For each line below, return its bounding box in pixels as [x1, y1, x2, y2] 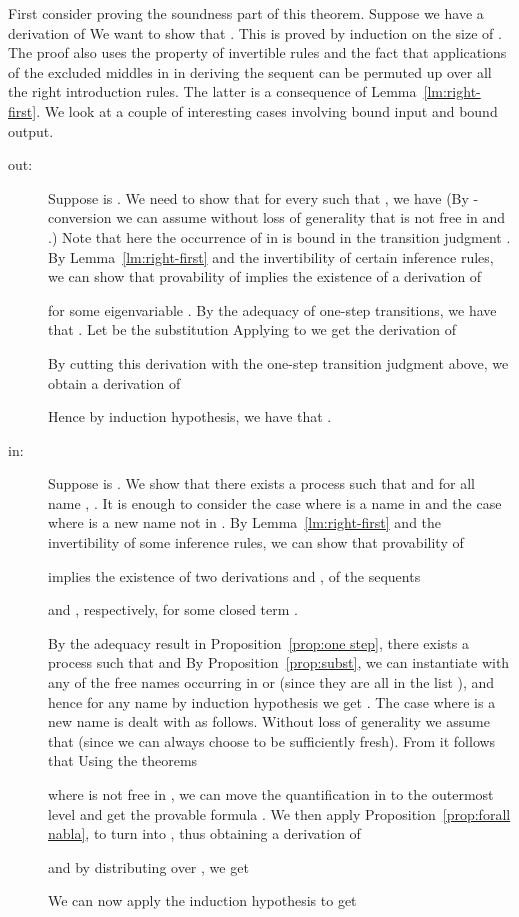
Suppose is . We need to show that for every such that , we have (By [48, 187, 469, 208]
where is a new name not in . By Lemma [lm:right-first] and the [48, 512, 442, 533]
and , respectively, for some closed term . [48, 599, 298, 620]
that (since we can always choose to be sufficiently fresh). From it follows [48, 730, 496, 751]
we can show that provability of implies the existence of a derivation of [48, 266, 482, 287]
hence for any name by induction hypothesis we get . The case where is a [48, 691, 496, 712]
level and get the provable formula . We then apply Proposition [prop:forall [48, 803, 511, 824]
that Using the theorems [48, 750, 198, 771]
